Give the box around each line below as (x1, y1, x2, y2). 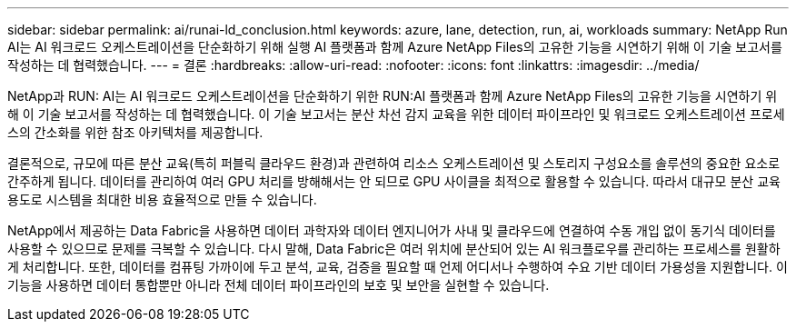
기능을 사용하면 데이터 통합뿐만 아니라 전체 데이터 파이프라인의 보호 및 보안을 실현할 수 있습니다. (7, 277, 550, 293)
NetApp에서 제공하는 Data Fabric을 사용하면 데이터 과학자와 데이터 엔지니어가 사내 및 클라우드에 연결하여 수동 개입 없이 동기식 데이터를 (7, 223, 776, 238)
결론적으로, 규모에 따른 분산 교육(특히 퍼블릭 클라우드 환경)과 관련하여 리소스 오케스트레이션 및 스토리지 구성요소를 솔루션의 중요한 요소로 (7, 155, 781, 171)
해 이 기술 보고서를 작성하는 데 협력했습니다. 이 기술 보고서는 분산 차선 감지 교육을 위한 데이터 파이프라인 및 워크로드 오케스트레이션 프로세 (7, 106, 785, 122)
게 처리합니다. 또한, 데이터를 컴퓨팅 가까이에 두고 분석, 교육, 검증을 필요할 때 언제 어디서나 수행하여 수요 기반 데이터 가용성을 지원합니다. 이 (7, 259, 788, 274)
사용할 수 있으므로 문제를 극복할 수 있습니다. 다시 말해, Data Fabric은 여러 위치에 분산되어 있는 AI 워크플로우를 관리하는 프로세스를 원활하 (7, 241, 781, 256)
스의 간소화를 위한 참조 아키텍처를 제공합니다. (7, 125, 264, 140)
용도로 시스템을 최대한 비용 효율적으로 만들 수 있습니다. (7, 192, 317, 207)
